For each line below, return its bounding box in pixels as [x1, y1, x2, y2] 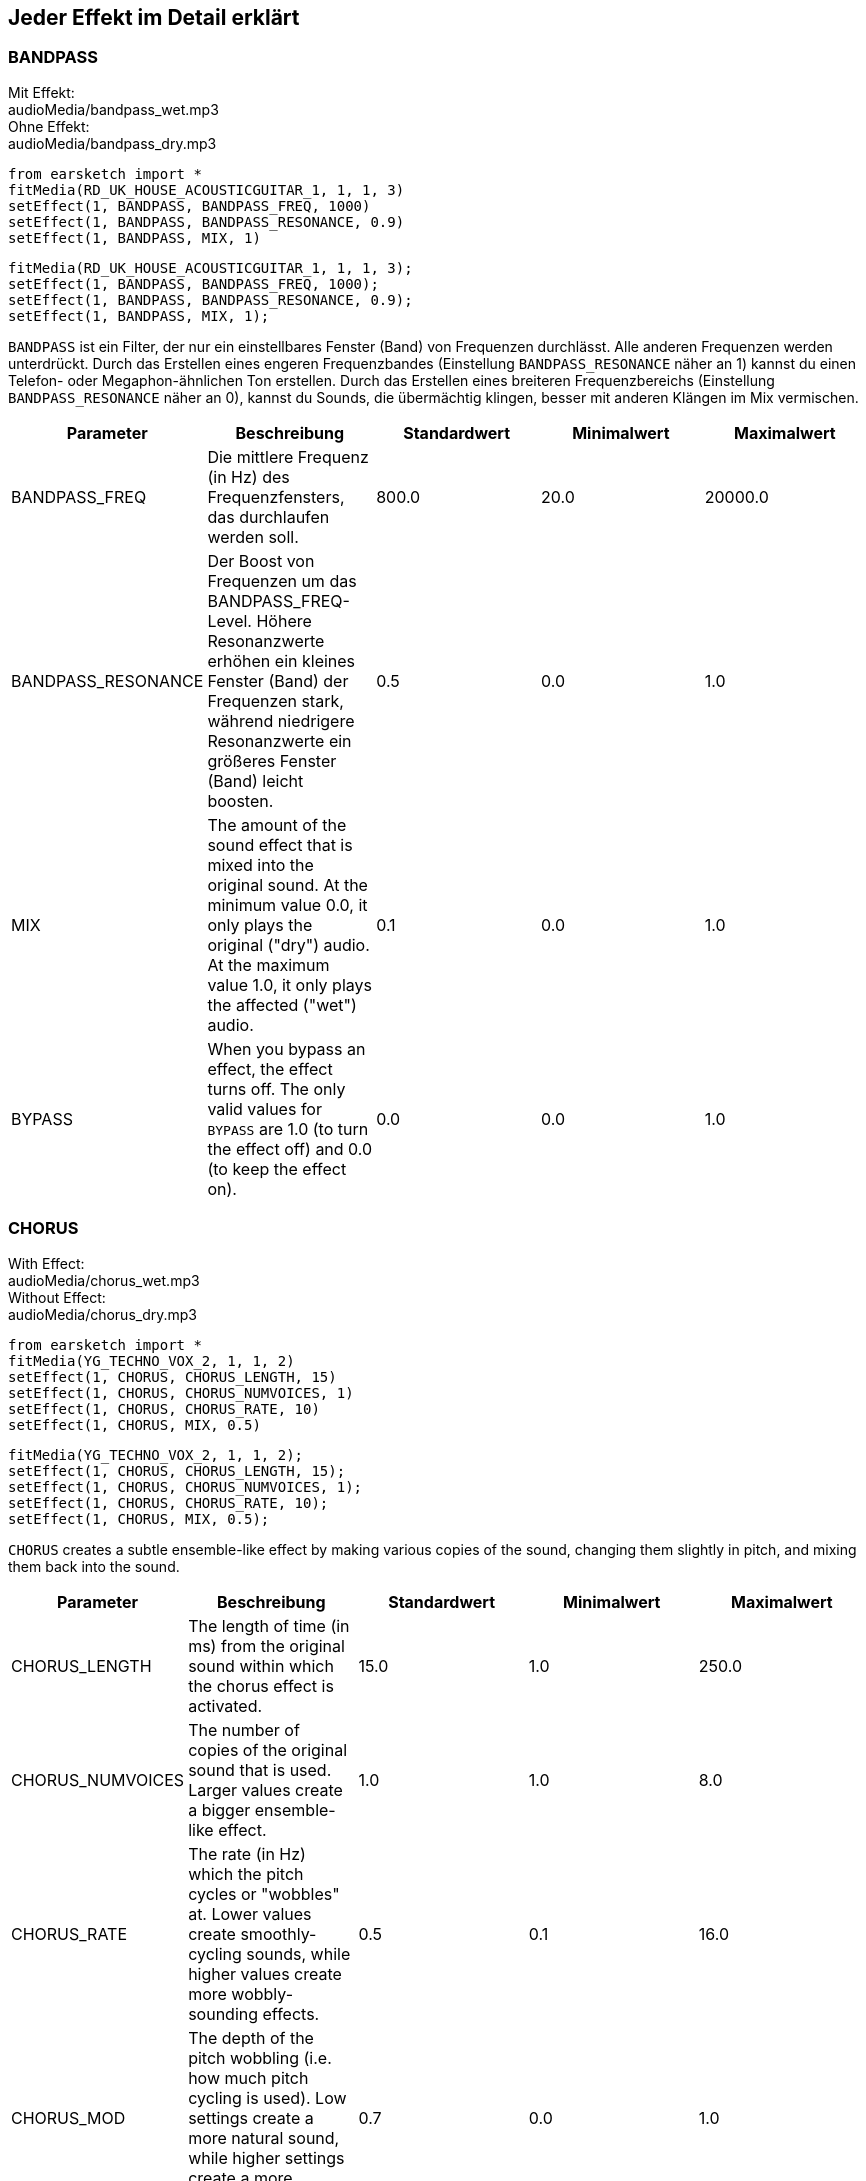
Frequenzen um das [207, 570, 357, 591]
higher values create [188, 1963, 342, 1984]
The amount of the [207, 814, 347, 835]
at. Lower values [188, 1903, 312, 1924]
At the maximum [207, 954, 330, 975]
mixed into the [207, 854, 314, 875]
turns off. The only [207, 1078, 346, 1099]
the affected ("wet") [207, 994, 357, 1015]
